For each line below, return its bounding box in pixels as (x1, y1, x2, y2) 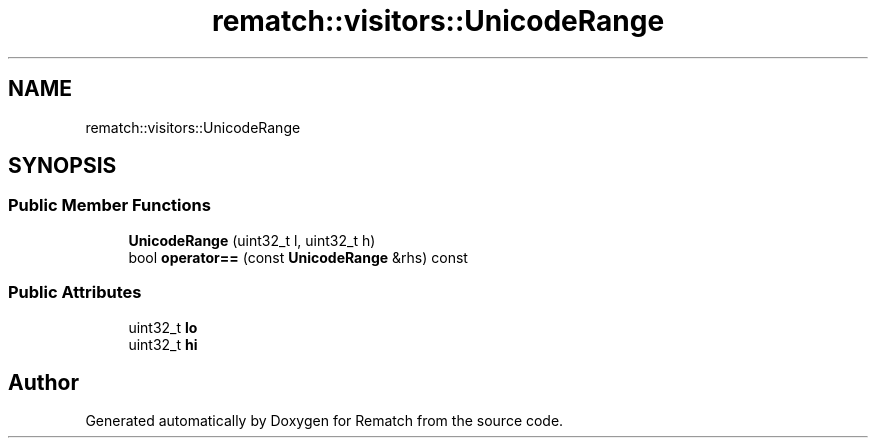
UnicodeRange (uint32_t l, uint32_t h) (128, 231, 376, 249)
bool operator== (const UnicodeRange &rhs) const (128, 248, 468, 266)
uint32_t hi (128, 335, 198, 353)
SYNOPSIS (8, 153, 117, 179)
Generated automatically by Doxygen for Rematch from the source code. (85, 412, 564, 430)
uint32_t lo (128, 318, 198, 336)
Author (8, 369, 79, 395)
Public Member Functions (8, 195, 211, 216)
